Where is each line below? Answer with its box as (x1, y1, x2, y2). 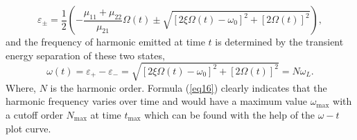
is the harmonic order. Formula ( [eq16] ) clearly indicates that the (50, 80, 327, 94)
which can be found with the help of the (144, 107, 315, 121)
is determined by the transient (215, 34, 344, 48)
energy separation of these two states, (6, 48, 165, 62)
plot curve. (6, 121, 51, 135)
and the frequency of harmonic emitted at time (6, 34, 205, 48)
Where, (6, 80, 36, 94)
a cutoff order (6, 107, 63, 121)
